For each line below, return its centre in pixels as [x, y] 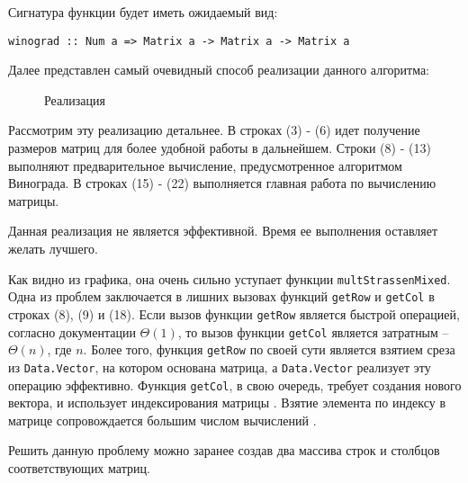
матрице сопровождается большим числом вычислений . [162, 420]
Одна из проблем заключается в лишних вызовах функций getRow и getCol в [221, 296]
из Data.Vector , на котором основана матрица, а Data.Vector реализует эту [220, 367]
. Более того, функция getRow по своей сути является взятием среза [269, 349]
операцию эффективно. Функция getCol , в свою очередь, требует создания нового [235, 385]
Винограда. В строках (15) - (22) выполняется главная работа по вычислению [222, 183]
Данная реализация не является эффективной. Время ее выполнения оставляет [223, 231]
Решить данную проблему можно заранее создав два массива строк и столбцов [224, 450]
